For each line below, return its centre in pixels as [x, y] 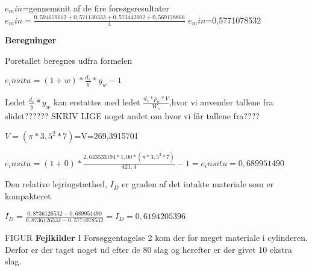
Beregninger [31, 40]
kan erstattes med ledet [97, 102]
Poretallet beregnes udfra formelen [69, 61]
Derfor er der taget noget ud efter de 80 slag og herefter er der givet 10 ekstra [149, 249]
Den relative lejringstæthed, [56, 184]
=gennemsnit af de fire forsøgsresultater [96, 8]
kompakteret [28, 195]
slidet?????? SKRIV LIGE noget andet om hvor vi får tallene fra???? [132, 115]
